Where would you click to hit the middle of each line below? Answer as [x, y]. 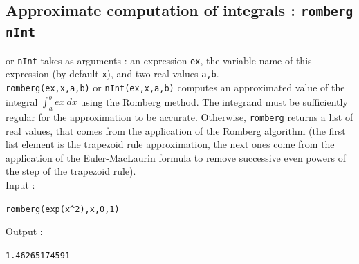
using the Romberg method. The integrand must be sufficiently [214, 101]
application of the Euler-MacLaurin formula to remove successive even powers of [176, 157]
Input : [20, 185]
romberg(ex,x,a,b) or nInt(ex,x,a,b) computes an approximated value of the [175, 87]
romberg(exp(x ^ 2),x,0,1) [63, 209]
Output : [24, 231]
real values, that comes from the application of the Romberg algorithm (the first [176, 130]
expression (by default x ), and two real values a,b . [112, 74]
